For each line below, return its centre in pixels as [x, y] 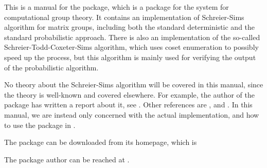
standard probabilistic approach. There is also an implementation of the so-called [132, 37]
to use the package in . [40, 125]
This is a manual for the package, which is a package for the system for [117, 7]
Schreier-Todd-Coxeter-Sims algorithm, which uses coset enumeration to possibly [131, 47]
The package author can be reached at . [67, 159]
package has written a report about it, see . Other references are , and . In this [128, 105]
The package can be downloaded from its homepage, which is [101, 142]
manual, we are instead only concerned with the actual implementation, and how [132, 114]
